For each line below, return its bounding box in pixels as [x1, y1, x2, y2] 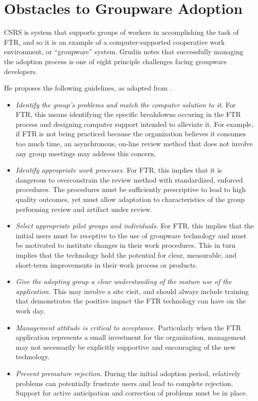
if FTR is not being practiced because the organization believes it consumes [15, 128, 246, 139]
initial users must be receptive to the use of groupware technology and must [15, 230, 247, 240]
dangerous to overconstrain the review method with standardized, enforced [15, 174, 243, 185]
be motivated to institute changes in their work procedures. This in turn [15, 240, 236, 250]
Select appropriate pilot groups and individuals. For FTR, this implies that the [15, 220, 254, 231]
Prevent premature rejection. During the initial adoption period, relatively [15, 368, 241, 378]
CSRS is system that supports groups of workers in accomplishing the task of [4, 27, 239, 37]
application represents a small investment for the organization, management [15, 332, 247, 342]
